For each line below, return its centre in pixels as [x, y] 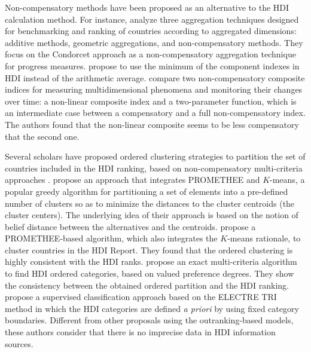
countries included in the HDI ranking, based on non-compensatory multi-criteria [154, 168]
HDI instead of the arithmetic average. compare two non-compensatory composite [155, 77]
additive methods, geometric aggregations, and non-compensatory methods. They [154, 42]
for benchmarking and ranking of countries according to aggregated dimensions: [151, 31]
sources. [19, 343]
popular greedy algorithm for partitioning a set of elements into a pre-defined [147, 191]
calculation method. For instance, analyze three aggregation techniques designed [152, 19]
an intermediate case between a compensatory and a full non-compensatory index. [155, 113]
